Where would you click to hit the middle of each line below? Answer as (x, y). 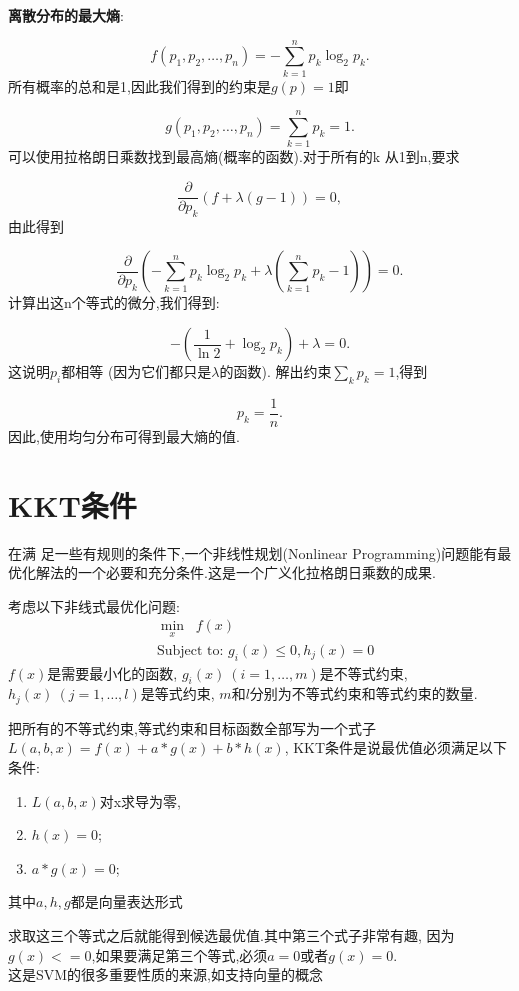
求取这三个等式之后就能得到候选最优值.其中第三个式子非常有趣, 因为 (231, 934)
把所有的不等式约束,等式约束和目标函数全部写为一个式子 (192, 727)
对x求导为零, (140, 800)
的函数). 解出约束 (275, 371)
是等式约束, (177, 693)
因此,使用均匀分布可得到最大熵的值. (124, 435)
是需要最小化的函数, (112, 672)
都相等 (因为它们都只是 (136, 371)
